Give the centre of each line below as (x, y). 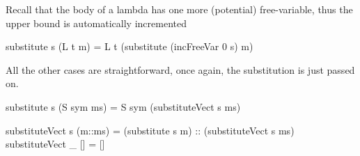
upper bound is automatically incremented (96, 23)
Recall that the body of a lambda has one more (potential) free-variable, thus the (179, 9)
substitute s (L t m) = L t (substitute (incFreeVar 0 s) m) (130, 46)
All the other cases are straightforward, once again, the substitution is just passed (180, 69)
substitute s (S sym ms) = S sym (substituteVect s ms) (123, 106)
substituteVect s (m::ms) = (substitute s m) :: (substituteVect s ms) (150, 130)
